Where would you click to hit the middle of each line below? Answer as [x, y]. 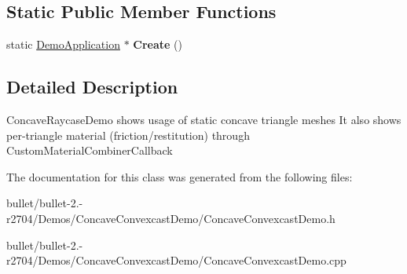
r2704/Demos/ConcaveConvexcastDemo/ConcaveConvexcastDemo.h [171, 218]
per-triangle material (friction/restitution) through [128, 135]
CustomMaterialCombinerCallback [90, 150]
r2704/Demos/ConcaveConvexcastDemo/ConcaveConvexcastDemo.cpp [176, 260]
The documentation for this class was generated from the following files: [180, 176]
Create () [158, 44]
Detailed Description [92, 87]
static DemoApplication [63, 44]
